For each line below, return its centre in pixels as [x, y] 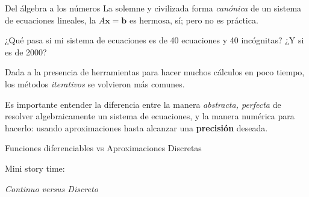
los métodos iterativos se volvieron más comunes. [95, 83]
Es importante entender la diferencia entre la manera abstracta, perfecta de [143, 104]
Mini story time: [35, 168]
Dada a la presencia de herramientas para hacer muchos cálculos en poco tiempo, [155, 72]
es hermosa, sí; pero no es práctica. [194, 20]
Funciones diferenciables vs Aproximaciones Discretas [103, 148]
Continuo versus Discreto [51, 188]
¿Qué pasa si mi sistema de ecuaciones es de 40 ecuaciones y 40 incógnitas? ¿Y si [154, 40]
